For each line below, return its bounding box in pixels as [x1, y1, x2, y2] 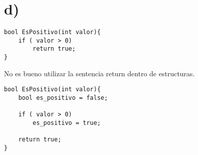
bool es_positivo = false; [18, 94, 108, 101]
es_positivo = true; [32, 119, 101, 126]
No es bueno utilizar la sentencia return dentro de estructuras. [4, 68, 195, 78]
